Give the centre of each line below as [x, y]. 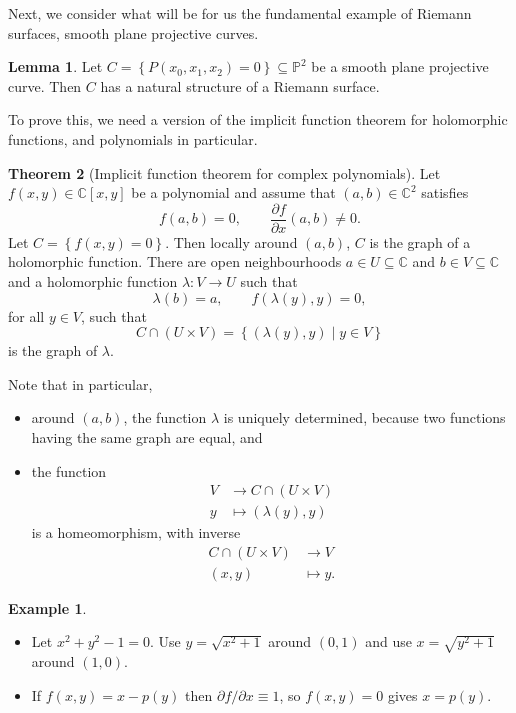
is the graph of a [420, 241]
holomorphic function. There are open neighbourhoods [175, 261]
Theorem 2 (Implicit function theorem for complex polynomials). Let [224, 172]
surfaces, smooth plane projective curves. [133, 32]
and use [388, 641]
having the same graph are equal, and [147, 436]
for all [26, 315]
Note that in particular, [80, 383]
